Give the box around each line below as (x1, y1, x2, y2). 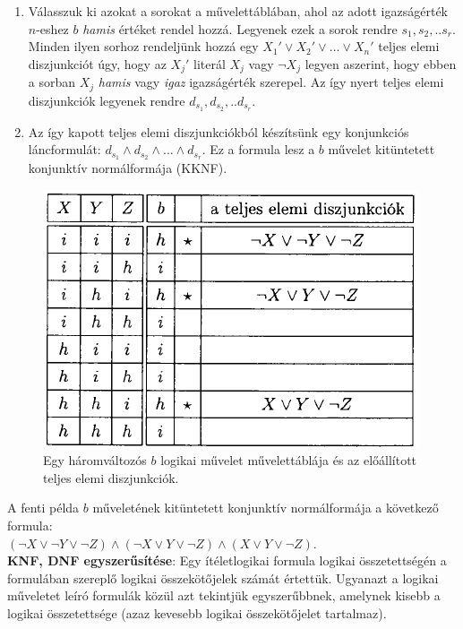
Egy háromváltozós (43, 451, 147, 470)
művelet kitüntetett (328, 140, 435, 159)
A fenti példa (7, 498, 80, 517)
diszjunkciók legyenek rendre (28, 90, 185, 109)
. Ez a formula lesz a (201, 140, 315, 159)
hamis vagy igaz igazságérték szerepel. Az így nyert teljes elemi (98, 73, 444, 91)
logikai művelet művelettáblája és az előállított (160, 451, 417, 470)
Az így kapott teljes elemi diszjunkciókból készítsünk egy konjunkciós (28, 122, 409, 141)
